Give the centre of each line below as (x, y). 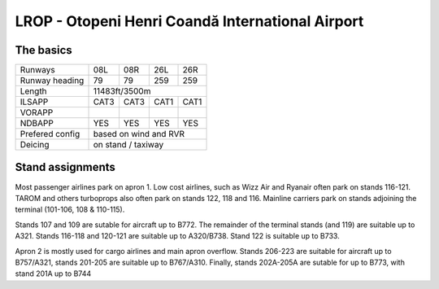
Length (34, 91)
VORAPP (37, 112)
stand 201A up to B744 (53, 274)
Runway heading (52, 81)
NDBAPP (37, 124)
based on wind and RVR (139, 134)
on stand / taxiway (128, 145)
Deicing (35, 145)
